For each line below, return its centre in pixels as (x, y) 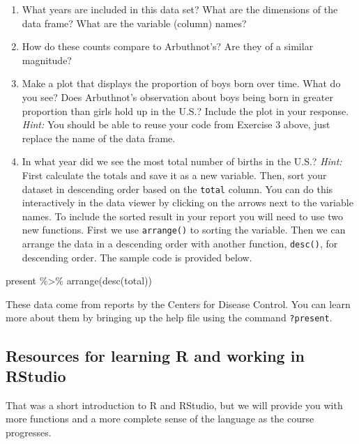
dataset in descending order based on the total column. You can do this (177, 189)
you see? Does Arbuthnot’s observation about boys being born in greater (177, 97)
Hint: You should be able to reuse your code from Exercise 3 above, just (176, 124)
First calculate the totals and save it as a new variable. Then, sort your (174, 175)
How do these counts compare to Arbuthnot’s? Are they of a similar (168, 46)
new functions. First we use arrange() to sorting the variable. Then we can (184, 230)
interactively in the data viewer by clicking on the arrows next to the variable (188, 202)
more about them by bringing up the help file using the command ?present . (169, 317)
